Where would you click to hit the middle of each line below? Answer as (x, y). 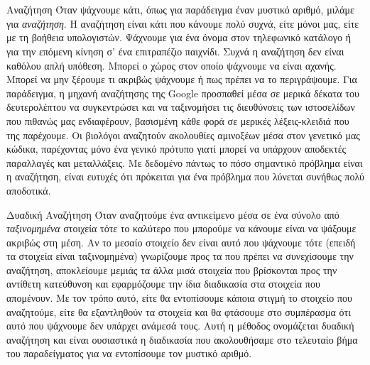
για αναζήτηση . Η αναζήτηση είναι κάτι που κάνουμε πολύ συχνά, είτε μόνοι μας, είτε (183, 23)
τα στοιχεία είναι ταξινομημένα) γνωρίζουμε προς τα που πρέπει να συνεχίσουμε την (180, 256)
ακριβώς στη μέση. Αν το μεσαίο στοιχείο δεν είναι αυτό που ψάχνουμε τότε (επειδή (181, 242)
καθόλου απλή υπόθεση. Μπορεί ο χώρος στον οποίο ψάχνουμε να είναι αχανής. (172, 65)
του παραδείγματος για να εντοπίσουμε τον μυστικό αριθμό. (129, 353)
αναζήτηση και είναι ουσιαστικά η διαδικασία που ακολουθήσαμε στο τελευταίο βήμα (182, 339)
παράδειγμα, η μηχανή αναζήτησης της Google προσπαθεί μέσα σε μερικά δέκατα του (183, 93)
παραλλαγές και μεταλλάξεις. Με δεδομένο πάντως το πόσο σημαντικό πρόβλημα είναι (185, 162)
